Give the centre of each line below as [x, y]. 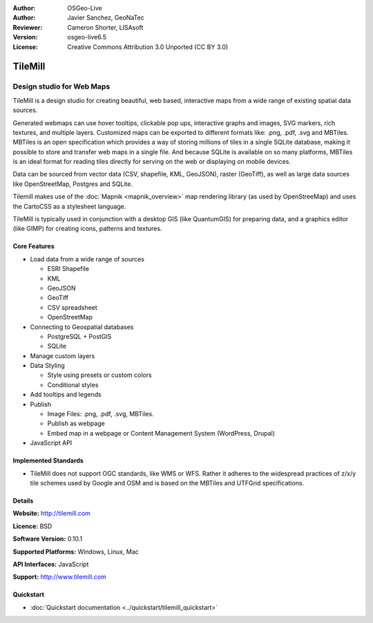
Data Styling [47, 366]
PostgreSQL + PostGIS [79, 336]
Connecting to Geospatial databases [82, 327]
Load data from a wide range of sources [87, 259]
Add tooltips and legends [66, 395]
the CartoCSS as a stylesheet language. [69, 206]
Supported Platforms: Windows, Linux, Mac [76, 551]
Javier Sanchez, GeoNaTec [106, 18]
